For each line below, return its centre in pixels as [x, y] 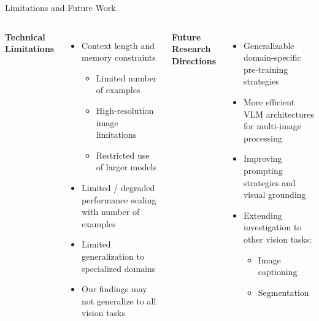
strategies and [269, 182]
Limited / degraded [118, 187]
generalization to [113, 256]
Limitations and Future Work [60, 7]
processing [263, 138]
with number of [111, 212]
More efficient [269, 101]
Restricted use [123, 155]
